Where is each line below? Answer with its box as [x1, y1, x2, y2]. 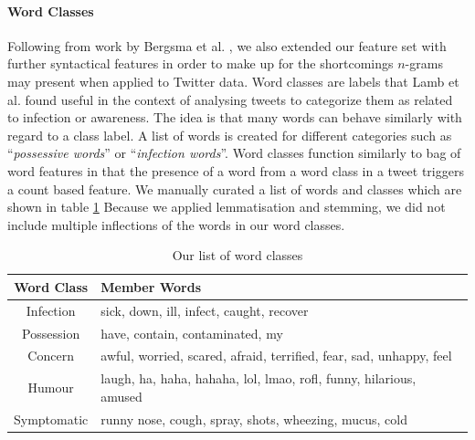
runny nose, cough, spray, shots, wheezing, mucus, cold [100, 409, 407, 428]
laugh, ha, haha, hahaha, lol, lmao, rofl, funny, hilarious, [100, 369, 417, 388]
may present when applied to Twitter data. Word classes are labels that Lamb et [7, 71, 459, 90]
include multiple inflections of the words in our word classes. [7, 215, 345, 234]
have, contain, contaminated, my [100, 323, 283, 342]
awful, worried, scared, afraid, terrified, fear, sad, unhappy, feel [100, 346, 452, 365]
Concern [27, 346, 74, 365]
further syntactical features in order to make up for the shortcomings [7, 54, 394, 73]
